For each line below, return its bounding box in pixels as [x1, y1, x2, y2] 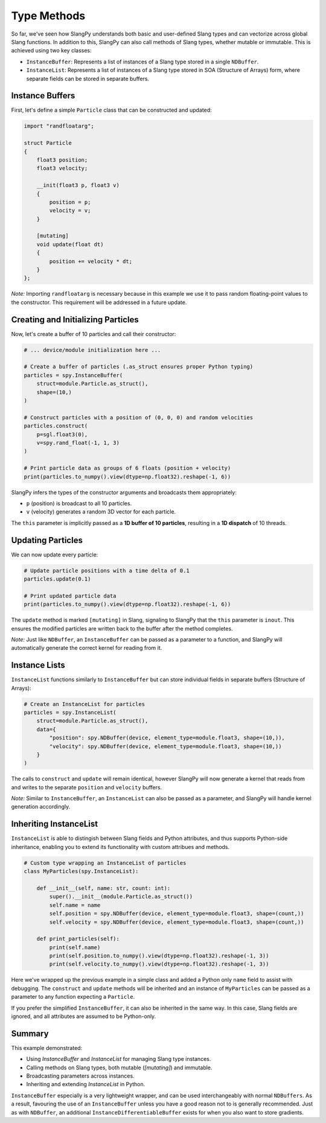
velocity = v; [49, 207, 91, 214]
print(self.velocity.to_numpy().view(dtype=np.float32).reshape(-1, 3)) [49, 961, 269, 968]
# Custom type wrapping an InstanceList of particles [24, 859, 187, 866]
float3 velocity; [36, 165, 88, 172]
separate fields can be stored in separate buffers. [26, 75, 150, 82]
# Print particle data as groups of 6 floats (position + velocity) [24, 465, 231, 472]
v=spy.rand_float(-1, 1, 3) [36, 439, 120, 446]
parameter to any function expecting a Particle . [11, 993, 135, 1001]
